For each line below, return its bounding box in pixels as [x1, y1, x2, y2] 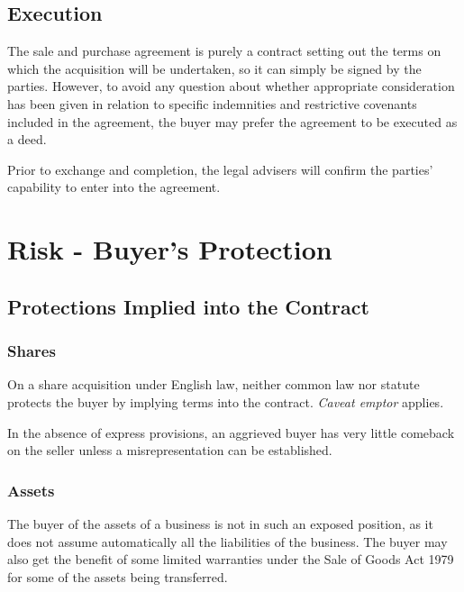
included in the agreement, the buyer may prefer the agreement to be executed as [7, 112, 458, 131]
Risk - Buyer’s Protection [7, 231, 332, 268]
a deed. [7, 130, 47, 149]
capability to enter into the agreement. [7, 178, 221, 196]
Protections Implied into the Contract [7, 292, 369, 320]
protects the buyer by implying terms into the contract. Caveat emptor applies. [7, 392, 444, 411]
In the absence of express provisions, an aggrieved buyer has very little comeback [7, 423, 455, 442]
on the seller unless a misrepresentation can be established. [7, 441, 332, 460]
